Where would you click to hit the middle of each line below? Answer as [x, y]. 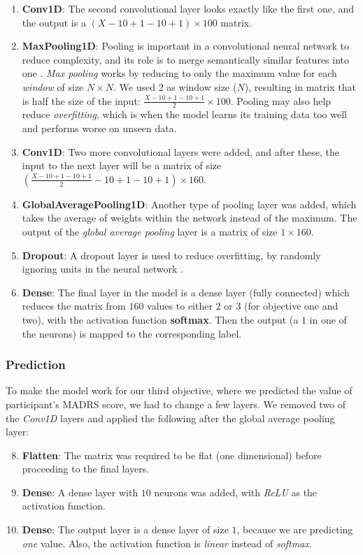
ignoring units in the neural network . [102, 269]
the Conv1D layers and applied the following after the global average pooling [170, 418]
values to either [180, 306]
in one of [328, 319]
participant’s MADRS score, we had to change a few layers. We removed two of [176, 404]
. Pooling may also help [281, 100]
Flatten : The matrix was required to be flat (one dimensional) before [172, 455]
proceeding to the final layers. [86, 469]
